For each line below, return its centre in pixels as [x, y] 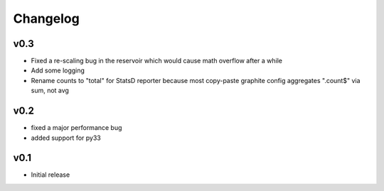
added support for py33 [66, 138]
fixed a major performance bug [76, 128]
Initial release [50, 175]
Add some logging [58, 70]
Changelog [46, 18]
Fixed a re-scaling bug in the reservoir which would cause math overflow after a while [156, 61]
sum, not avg [50, 91]
